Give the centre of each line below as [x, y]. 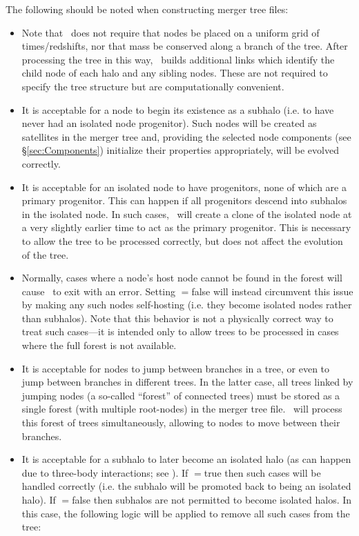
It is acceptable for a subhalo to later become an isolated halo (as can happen [186, 459]
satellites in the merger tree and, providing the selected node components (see [186, 136]
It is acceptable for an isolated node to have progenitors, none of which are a [184, 187]
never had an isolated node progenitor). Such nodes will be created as [169, 123]
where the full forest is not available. [99, 345]
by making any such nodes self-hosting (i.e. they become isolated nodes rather [187, 305]
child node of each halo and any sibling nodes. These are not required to [175, 73]
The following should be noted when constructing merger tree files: [147, 9]
